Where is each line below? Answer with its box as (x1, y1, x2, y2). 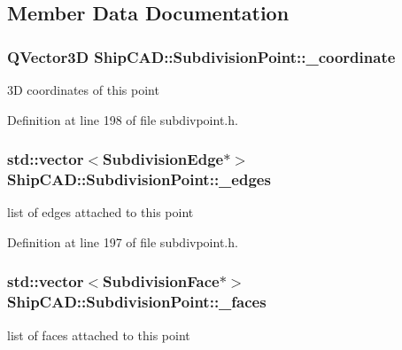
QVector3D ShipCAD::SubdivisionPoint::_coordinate (7, 45, 396, 67)
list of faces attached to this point (7, 325, 190, 344)
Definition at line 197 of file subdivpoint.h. (7, 232, 238, 251)
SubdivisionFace (103, 270, 220, 292)
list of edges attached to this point (7, 203, 194, 222)
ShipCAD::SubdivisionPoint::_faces (7, 291, 267, 313)
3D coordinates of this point (7, 81, 159, 98)
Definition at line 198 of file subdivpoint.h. (7, 110, 238, 128)
